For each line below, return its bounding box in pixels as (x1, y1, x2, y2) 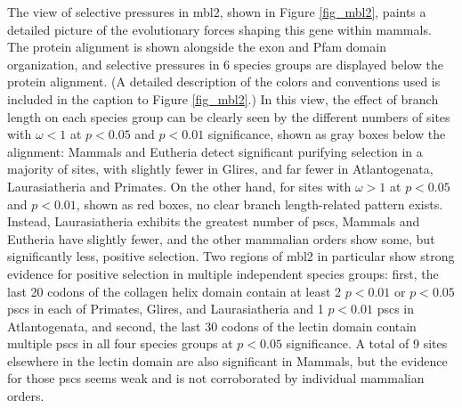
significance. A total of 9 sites (286, 334, 448, 353)
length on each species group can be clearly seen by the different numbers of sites (7, 107, 450, 126)
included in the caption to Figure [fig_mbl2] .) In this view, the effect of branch (7, 89, 439, 108)
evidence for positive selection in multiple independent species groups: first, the (7, 264, 439, 282)
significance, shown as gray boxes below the (207, 125, 446, 143)
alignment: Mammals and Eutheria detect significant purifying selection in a (7, 142, 423, 160)
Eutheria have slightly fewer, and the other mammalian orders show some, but (7, 229, 435, 248)
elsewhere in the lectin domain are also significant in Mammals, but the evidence (7, 351, 448, 370)
